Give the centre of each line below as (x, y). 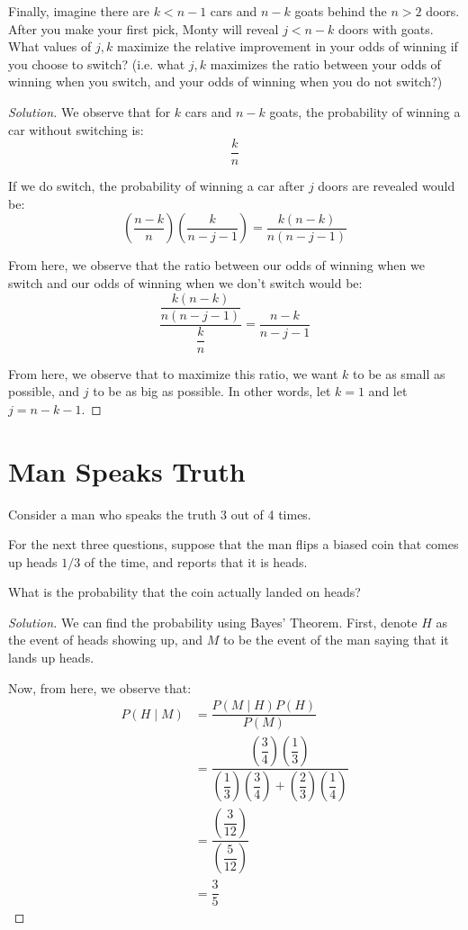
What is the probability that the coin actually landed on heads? (184, 592)
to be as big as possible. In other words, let (212, 391)
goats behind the (341, 11)
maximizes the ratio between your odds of (325, 63)
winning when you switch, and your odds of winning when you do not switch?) (225, 81)
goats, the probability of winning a (365, 111)
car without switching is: (76, 129)
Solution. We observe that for (90, 111)
